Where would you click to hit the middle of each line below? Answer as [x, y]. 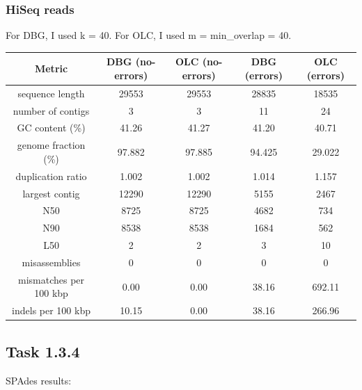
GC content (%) [51, 128]
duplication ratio [51, 176]
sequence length [51, 93]
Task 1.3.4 [43, 351]
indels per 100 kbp [51, 310]
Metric [51, 68]
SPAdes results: [39, 380]
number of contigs [51, 110]
